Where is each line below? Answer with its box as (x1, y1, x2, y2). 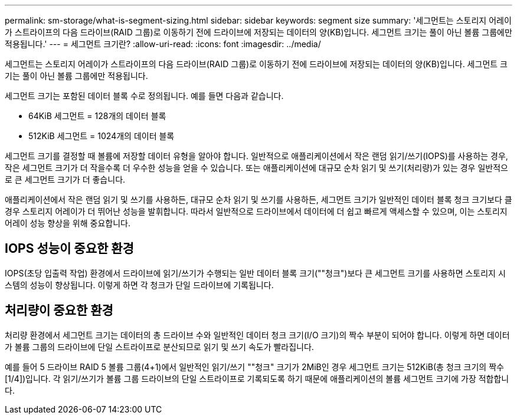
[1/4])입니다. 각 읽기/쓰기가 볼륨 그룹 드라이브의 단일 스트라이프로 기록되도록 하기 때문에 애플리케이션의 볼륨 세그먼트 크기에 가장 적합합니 (5, 373, 509, 384)
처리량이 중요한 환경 (5, 303, 113, 318)
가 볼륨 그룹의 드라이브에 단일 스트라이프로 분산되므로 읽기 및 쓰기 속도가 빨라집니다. (5, 341, 314, 352)
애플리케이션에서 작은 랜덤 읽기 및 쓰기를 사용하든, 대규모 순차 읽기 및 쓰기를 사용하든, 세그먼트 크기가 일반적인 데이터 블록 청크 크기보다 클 (5, 194, 512, 204)
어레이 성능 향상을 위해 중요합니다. (5, 218, 130, 228)
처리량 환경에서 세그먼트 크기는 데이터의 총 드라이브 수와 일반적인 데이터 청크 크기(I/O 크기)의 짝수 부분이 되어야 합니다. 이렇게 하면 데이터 (5, 329, 510, 340)
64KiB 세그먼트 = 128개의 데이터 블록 (28, 111, 166, 121)
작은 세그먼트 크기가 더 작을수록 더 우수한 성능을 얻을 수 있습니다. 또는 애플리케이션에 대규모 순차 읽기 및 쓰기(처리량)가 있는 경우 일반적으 (5, 163, 508, 173)
